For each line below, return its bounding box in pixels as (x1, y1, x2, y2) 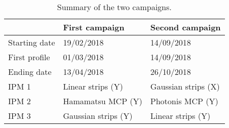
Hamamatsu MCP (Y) (63, 95, 142, 107)
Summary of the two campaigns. (57, 1, 172, 13)
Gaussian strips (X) (150, 80, 220, 92)
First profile (8, 51, 50, 63)
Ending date (8, 66, 52, 77)
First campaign (63, 21, 125, 33)
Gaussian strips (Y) (63, 110, 133, 121)
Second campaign (150, 21, 221, 33)
